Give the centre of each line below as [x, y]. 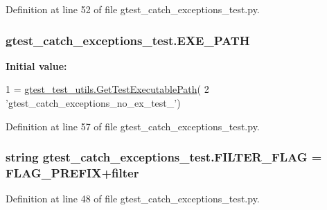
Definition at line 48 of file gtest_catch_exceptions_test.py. [133, 199]
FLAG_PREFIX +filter [72, 173]
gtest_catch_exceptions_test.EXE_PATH [128, 40]
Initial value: [36, 65]
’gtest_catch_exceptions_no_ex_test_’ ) [93, 103]
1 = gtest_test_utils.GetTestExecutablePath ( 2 [107, 89]
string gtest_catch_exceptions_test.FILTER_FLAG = [164, 157]
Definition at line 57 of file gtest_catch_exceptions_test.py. [133, 126]
